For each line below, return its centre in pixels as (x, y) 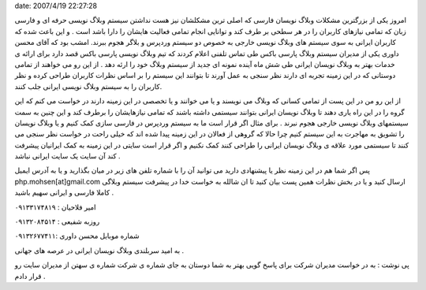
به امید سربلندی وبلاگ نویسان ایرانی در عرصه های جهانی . (99, 250)
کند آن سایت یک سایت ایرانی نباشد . (68, 156)
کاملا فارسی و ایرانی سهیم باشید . (64, 192)
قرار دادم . (30, 276)
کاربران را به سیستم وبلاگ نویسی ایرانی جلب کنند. (88, 86)
